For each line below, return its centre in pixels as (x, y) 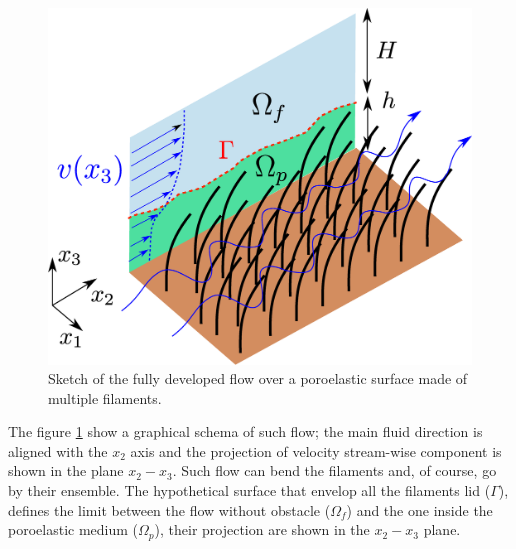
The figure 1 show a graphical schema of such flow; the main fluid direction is (245, 431)
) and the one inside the (419, 509)
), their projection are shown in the (262, 529)
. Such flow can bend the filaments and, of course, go (334, 470)
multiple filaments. (105, 397)
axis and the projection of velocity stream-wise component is (316, 450)
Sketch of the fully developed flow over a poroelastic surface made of (258, 378)
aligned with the (58, 450)
